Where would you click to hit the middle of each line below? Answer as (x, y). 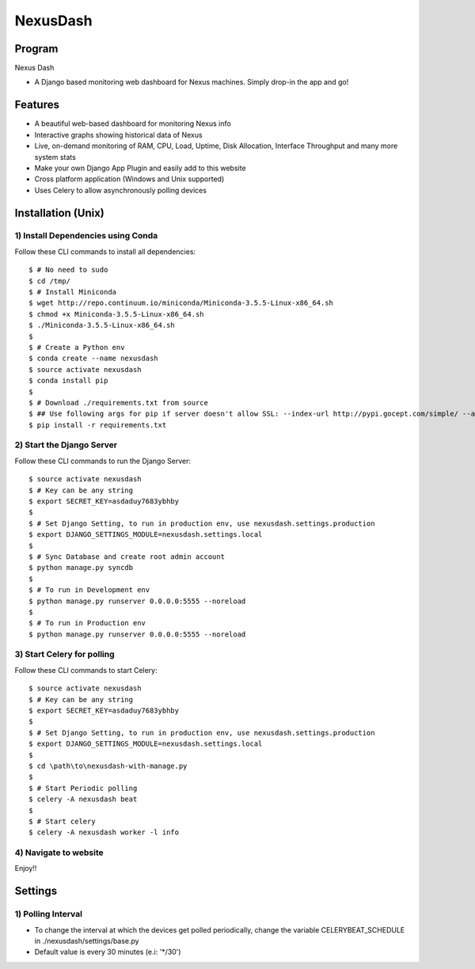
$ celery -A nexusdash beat (83, 799)
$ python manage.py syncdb (81, 568)
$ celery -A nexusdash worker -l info (104, 832)
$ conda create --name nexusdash (93, 359)
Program (36, 49)
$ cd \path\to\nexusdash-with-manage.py (108, 766)
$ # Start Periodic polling (83, 788)
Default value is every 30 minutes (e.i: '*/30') (108, 952)
